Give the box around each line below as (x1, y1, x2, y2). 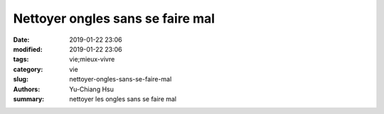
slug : (13, 75, 28, 84)
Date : (13, 35, 30, 44)
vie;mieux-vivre (69, 55, 115, 64)
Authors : (13, 85, 41, 93)
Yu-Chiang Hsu (69, 85, 114, 93)
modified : (13, 45, 43, 53)
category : (13, 64, 43, 74)
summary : (13, 94, 45, 103)
